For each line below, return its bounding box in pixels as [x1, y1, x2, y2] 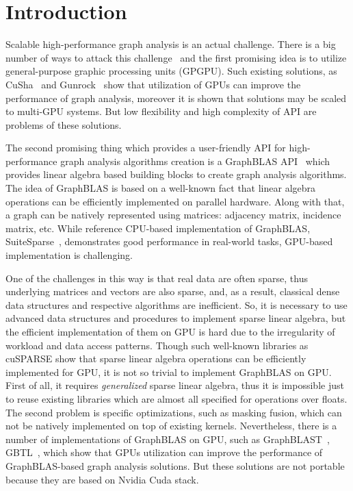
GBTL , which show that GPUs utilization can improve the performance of [5, 445, 323, 459]
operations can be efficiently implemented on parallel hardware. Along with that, [5, 194, 345, 208]
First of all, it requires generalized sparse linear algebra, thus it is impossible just [5, 378, 344, 392]
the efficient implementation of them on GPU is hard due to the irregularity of [5, 325, 335, 338]
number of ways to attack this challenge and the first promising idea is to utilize [5, 50, 347, 64]
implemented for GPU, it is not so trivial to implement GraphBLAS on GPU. [5, 364, 332, 379]
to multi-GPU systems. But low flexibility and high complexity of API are [5, 104, 317, 118]
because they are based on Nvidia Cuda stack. [5, 472, 199, 486]
